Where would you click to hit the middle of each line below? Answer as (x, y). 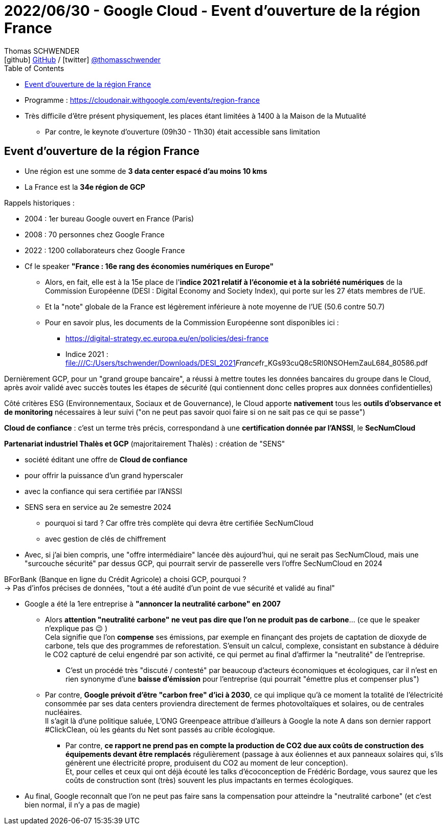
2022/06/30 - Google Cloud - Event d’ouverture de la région (212, 11)
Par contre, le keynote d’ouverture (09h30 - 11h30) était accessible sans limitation (183, 131)
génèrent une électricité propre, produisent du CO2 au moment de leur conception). (207, 763)
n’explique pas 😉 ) (76, 628)
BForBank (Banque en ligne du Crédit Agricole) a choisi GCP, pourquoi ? (125, 579)
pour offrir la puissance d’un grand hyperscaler (104, 475)
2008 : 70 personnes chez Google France (95, 234)
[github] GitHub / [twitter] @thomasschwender (82, 59)
